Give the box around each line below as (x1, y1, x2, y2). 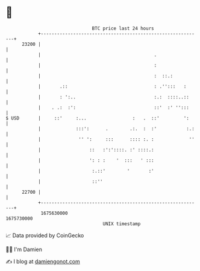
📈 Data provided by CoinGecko (5, 232, 84, 239)
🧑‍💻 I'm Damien (5, 246, 43, 253)
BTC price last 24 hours (92, 25, 154, 31)
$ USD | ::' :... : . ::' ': (5, 115, 189, 121)
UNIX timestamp (102, 220, 141, 227)
